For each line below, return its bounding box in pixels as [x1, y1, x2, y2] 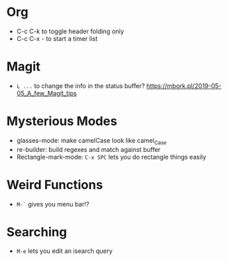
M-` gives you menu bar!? [16, 200, 90, 208]
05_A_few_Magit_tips [16, 89, 77, 97]
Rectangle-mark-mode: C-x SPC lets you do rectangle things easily [16, 152, 206, 161]
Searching [6, 224, 67, 240]
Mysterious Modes [6, 114, 117, 129]
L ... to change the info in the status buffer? [16, 81, 145, 90]
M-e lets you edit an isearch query [16, 247, 113, 255]
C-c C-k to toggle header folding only [16, 27, 124, 35]
